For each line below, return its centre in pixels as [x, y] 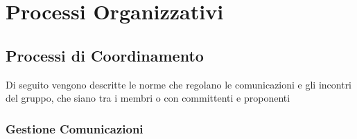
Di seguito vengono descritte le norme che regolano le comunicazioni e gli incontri [179, 84]
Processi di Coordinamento [105, 55]
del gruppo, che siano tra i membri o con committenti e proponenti [148, 98]
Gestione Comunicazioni [75, 128]
